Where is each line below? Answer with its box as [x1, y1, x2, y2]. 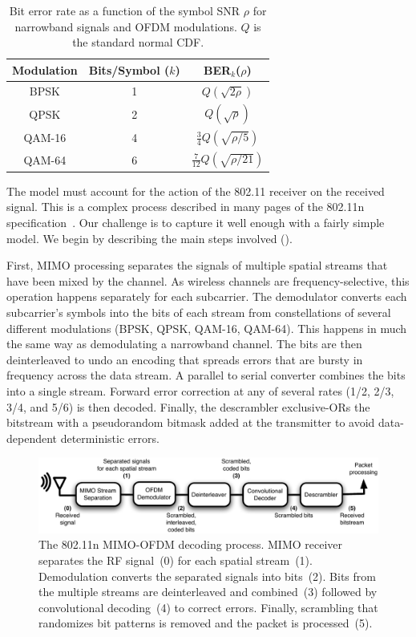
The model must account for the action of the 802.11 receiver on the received [6, 182, 385, 199]
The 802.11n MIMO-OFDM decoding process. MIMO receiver [38, 536, 343, 553]
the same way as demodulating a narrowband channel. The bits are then [6, 335, 362, 352]
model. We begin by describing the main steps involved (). [6, 229, 293, 246]
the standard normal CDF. [72, 34, 204, 51]
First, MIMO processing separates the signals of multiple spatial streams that [6, 257, 388, 274]
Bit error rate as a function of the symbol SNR [9, 2, 240, 18]
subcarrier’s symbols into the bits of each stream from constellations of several [6, 304, 391, 321]
